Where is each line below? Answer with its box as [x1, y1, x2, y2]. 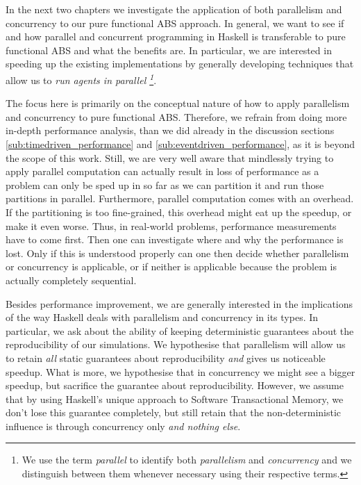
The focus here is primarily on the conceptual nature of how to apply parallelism [6, 96, 350, 110]
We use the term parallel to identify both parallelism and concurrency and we [22, 452, 352, 467]
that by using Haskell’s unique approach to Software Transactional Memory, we [6, 391, 344, 406]
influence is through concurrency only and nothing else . [6, 418, 241, 433]
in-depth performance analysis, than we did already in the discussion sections [6, 123, 335, 138]
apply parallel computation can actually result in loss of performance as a [6, 164, 319, 179]
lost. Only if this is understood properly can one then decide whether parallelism [6, 245, 349, 260]
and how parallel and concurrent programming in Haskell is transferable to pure [6, 29, 346, 44]
